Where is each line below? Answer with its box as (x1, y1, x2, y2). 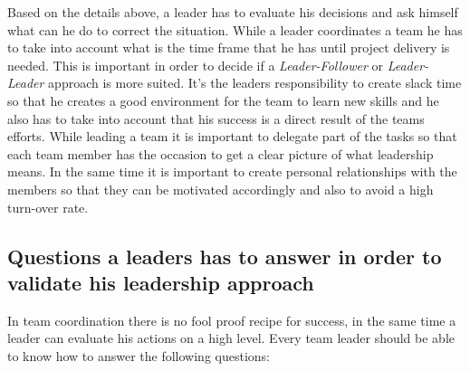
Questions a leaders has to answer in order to (7, 242, 442, 270)
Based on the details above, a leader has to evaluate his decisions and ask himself (7, 3, 458, 21)
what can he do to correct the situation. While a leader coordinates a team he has (7, 20, 463, 39)
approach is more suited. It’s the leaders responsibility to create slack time (48, 73, 462, 92)
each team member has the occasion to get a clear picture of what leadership (7, 144, 434, 163)
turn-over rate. (7, 197, 89, 216)
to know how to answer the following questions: (7, 346, 270, 365)
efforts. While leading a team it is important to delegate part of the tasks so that (7, 127, 457, 146)
